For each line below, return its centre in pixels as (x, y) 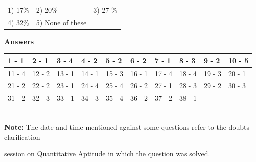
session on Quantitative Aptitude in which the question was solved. (107, 154)
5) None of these (61, 22)
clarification (22, 137)
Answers (19, 41)
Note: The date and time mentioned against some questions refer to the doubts (127, 127)
